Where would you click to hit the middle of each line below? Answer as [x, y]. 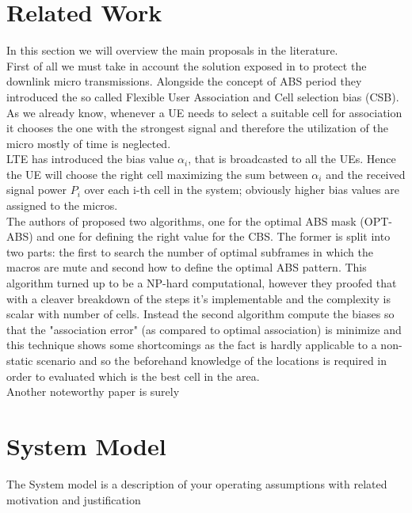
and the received [366, 174]
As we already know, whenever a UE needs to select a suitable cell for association [204, 112]
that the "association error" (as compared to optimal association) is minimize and [204, 329]
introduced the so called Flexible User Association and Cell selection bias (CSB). [203, 96]
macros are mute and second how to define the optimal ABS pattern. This [187, 267]
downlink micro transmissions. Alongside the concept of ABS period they [184, 81]
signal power [36, 190]
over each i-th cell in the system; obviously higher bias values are [242, 190]
